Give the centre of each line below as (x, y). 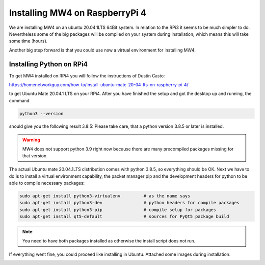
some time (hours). (28, 41)
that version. (35, 156)
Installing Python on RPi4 (48, 64)
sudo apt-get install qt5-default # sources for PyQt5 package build (124, 217)
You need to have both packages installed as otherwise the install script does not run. (109, 241)
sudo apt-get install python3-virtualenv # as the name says (105, 196)
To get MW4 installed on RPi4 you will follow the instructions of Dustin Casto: (87, 75)
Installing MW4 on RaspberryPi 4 (78, 13)
